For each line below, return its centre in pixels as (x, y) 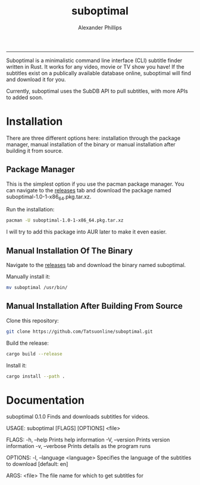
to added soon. (25, 97)
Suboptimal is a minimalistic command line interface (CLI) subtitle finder (94, 60)
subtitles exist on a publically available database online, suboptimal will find (99, 73)
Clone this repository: (33, 320)
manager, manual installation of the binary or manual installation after (91, 144)
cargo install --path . (36, 376)
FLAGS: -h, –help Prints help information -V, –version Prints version (88, 440)
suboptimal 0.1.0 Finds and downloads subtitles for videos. (78, 417)
